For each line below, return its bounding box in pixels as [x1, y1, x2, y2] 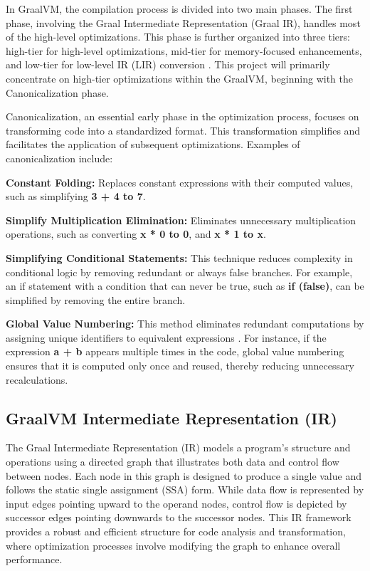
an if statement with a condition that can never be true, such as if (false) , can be [6, 278, 364, 293]
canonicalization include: [6, 150, 113, 165]
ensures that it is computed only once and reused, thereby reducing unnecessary [6, 358, 354, 373]
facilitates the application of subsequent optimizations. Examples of [6, 137, 300, 152]
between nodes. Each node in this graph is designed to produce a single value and [6, 468, 361, 483]
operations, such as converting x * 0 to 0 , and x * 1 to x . [6, 226, 266, 241]
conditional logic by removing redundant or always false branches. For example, [6, 264, 353, 279]
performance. [6, 552, 63, 567]
